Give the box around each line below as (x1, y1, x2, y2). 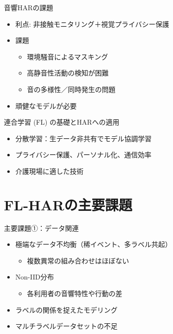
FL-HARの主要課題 (4, 194, 133, 214)
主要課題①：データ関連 (4, 223, 79, 233)
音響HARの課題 (4, 2, 53, 12)
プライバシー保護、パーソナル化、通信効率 (15, 149, 152, 160)
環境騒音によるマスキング (27, 51, 108, 61)
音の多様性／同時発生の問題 (27, 84, 116, 94)
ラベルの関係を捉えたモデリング (15, 304, 118, 315)
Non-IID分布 (15, 272, 54, 282)
